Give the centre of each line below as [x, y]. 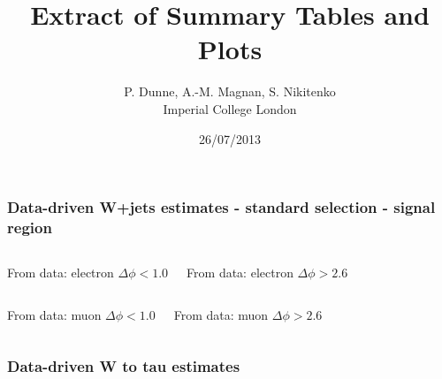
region [30, 227]
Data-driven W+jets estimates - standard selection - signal [221, 207]
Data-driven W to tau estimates [124, 366]
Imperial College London [230, 108]
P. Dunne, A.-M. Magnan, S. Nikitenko [230, 91]
